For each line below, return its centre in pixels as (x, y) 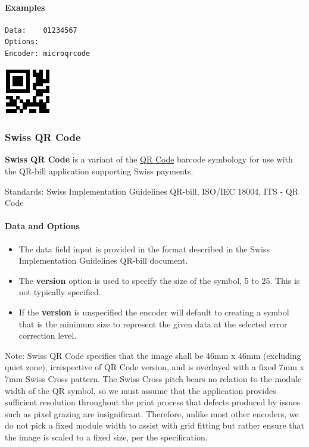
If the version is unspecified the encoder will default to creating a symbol (154, 312)
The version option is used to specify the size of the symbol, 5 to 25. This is (159, 280)
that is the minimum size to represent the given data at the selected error (153, 323)
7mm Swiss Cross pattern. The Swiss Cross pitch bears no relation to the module (153, 378)
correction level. (48, 335)
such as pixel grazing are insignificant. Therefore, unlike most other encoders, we (152, 413)
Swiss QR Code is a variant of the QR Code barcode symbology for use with (149, 159)
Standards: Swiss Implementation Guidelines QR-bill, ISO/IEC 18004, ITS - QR (152, 191)
